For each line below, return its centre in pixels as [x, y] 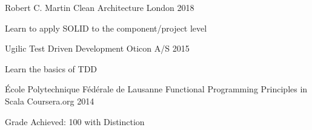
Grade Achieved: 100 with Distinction [75, 121]
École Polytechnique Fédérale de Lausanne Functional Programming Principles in [156, 89]
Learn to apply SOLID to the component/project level [106, 28]
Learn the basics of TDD [51, 68]
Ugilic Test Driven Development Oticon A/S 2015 [97, 48]
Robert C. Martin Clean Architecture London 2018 [100, 7]
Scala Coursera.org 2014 [50, 101]
